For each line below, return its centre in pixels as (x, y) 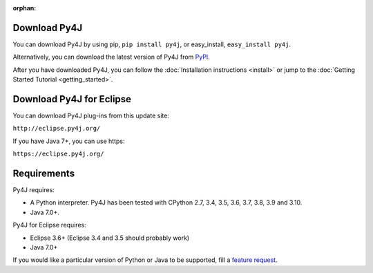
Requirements (44, 173)
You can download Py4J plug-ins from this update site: (91, 115)
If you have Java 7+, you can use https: (69, 141)
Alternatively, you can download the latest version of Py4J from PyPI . (111, 57)
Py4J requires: (34, 190)
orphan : (25, 8)
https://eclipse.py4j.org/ (58, 154)
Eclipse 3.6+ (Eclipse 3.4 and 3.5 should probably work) (110, 238)
